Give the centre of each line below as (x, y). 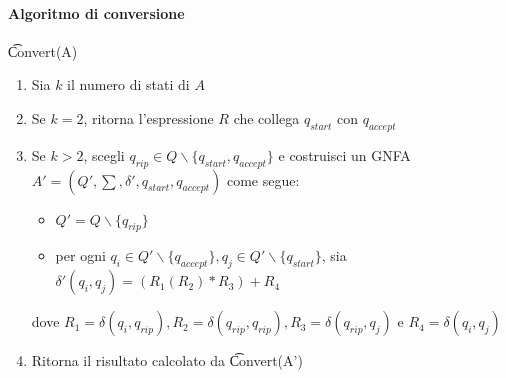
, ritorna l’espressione (148, 117)
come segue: (263, 179)
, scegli (104, 154)
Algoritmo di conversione (96, 12)
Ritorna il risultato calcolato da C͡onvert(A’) (167, 360)
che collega (266, 117)
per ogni (80, 255)
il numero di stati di (128, 84)
